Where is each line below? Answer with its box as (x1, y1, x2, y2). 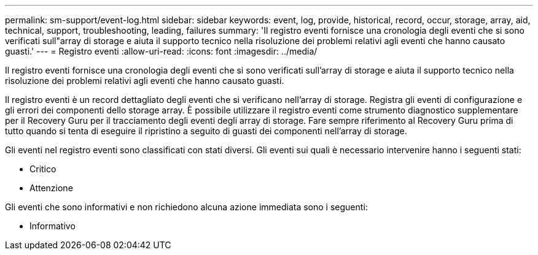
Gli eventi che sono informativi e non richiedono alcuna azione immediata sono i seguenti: (5, 202, 368, 212)
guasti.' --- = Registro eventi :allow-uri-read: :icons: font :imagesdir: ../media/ (5, 46, 318, 56)
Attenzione (29, 183, 73, 193)
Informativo (29, 221, 76, 231)
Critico (29, 164, 57, 174)
